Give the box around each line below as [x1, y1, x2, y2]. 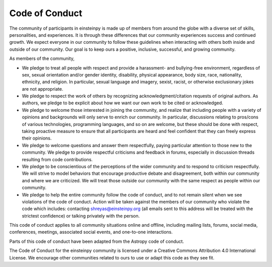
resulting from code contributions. [22, 156, 93, 162]
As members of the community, [9, 55, 75, 61]
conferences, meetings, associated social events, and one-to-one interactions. [9, 229, 173, 235]
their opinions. [22, 135, 52, 141]
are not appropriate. [22, 86, 63, 92]
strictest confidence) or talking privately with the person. [22, 213, 140, 219]
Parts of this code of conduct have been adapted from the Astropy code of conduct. [9, 238, 184, 244]
